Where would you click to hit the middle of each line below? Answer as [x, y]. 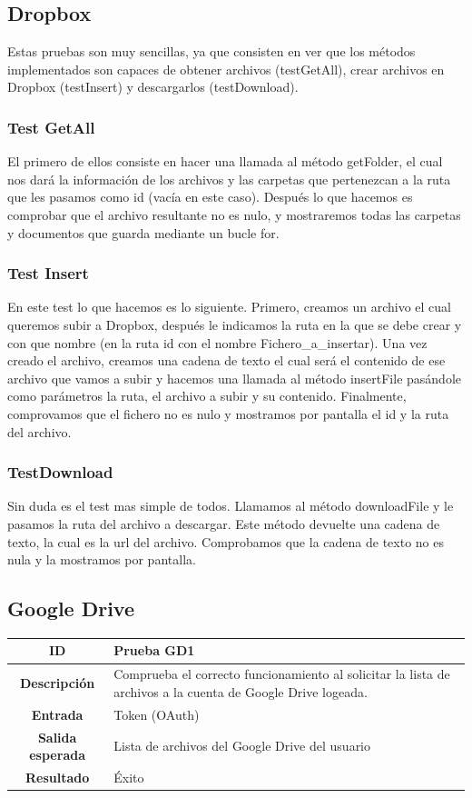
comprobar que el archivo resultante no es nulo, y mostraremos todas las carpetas [234, 214]
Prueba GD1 [154, 650]
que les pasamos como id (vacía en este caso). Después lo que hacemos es [210, 197]
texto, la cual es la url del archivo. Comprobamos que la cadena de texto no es [226, 541]
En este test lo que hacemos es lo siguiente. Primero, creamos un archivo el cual [229, 307]
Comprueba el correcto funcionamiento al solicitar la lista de [282, 674]
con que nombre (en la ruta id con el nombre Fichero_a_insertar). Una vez [217, 342]
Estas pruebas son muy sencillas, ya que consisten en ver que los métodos [211, 51]
